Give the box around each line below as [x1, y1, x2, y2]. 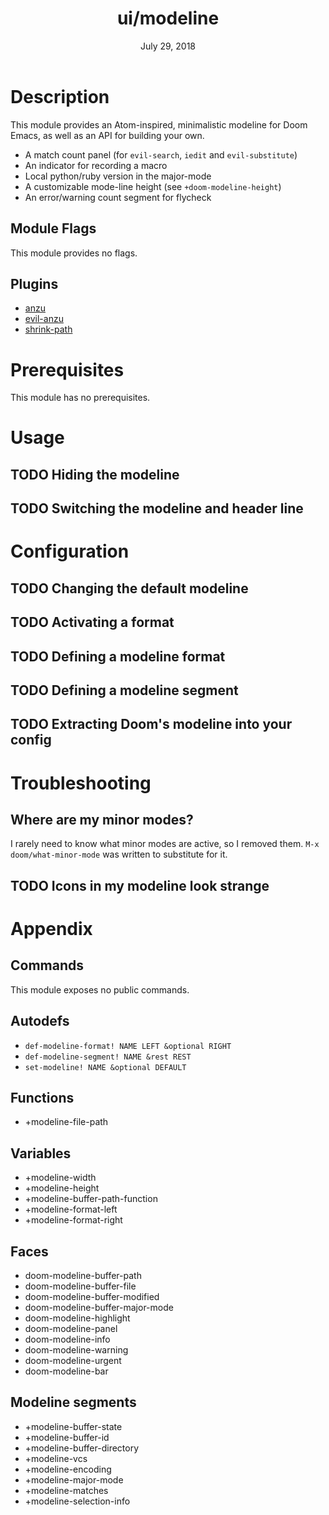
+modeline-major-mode [24, 1473, 124, 1486]
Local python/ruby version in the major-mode [24, 170, 212, 182]
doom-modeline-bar [24, 1365, 109, 1377]
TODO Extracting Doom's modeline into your [10, 716, 293, 733]
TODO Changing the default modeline [10, 580, 249, 597]
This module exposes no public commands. [10, 983, 190, 996]
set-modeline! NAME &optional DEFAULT [24, 1062, 187, 1072]
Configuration [10, 540, 130, 563]
